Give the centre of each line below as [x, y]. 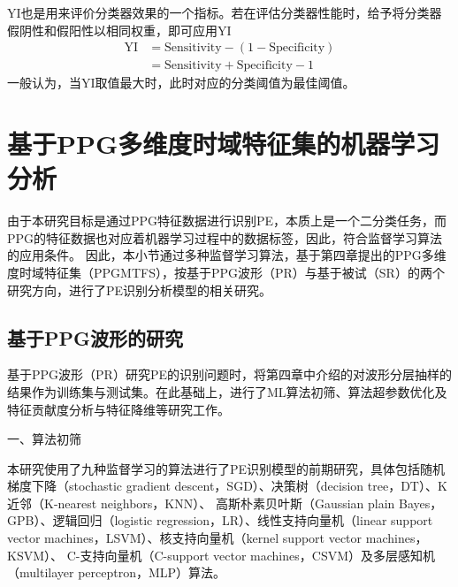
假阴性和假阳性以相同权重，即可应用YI [119, 30]
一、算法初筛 [44, 439]
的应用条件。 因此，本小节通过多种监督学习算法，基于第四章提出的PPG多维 [227, 255]
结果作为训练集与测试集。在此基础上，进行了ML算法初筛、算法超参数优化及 [227, 391]
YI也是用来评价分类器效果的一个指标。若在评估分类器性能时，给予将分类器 [225, 12]
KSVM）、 [35, 555]
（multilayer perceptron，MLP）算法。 [117, 572]
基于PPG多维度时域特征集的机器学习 [224, 144]
